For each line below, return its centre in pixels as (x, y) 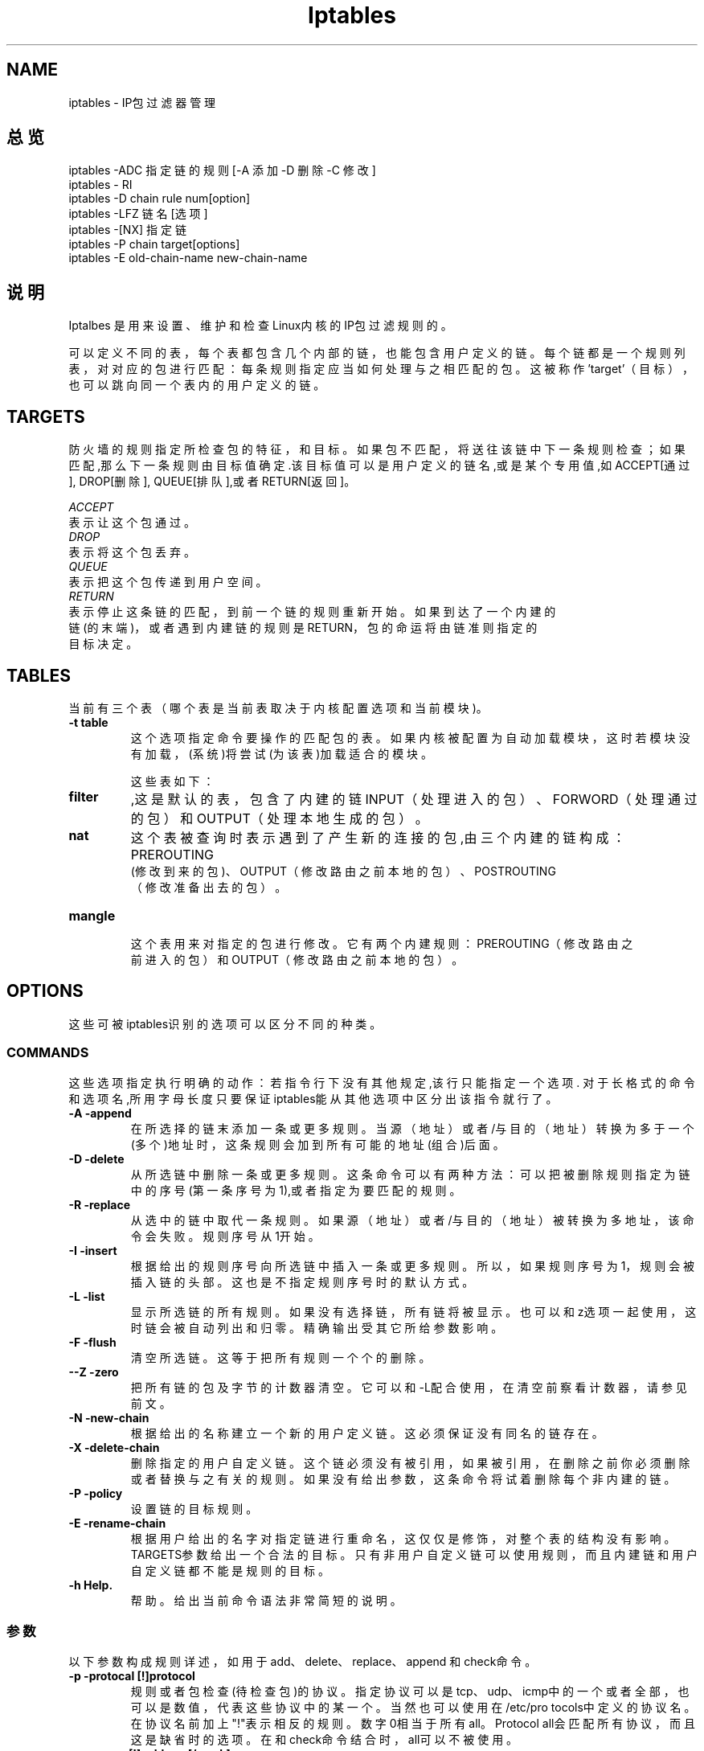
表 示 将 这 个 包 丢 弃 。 (132, 552)
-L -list (87, 1296)
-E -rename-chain (117, 1523)
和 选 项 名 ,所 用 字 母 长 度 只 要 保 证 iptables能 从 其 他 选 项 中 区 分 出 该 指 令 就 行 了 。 (313, 1098)
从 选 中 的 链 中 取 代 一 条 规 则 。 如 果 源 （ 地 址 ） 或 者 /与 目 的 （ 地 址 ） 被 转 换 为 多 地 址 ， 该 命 (412, 1220)
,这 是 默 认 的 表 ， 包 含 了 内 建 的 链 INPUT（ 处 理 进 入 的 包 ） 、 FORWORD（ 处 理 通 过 (414, 799)
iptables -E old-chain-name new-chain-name (188, 258)
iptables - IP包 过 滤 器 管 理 (142, 102)
